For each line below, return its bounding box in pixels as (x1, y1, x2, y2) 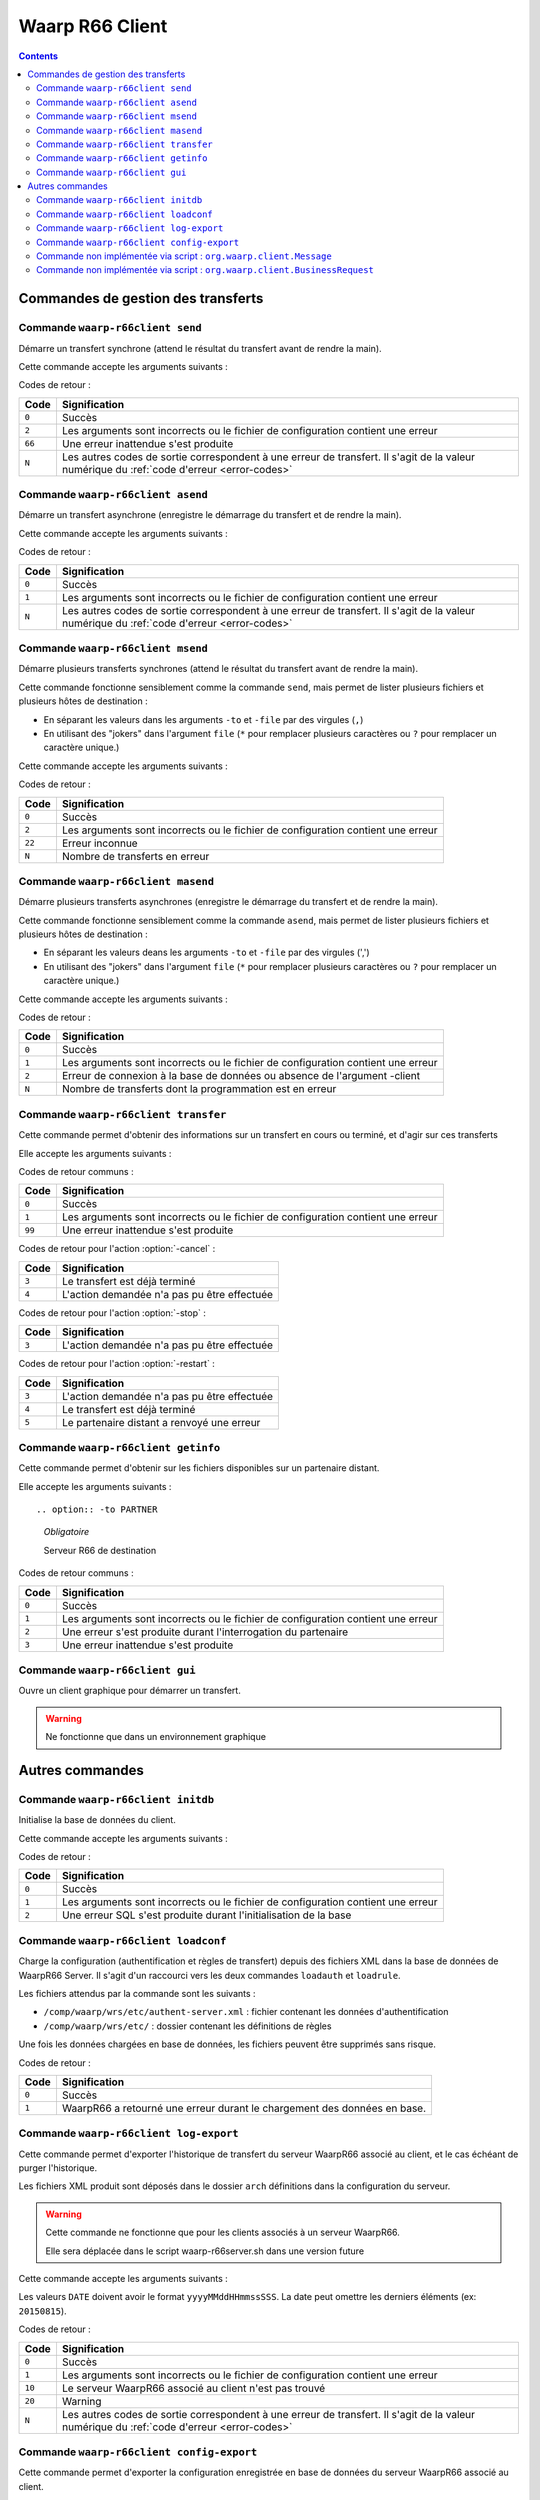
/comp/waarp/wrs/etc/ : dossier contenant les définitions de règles (43, 2020, 332, 2032)
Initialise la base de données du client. (18, 1814, 177, 1826)
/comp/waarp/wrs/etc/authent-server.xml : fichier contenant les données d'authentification (43, 2006, 449, 2018)
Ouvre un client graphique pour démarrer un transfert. (18, 1685, 242, 1697)
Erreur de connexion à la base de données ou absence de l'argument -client (61, 1069, 421, 1083)
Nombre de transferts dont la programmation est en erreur (61, 1082, 337, 1096)
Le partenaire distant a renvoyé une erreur (61, 1415, 261, 1429)
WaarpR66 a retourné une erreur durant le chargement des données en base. (61, 2101, 427, 2115)
